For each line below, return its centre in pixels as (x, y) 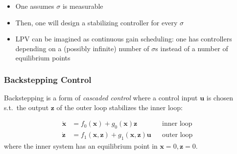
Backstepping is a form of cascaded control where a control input (101, 98)
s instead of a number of (192, 48)
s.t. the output (26, 107)
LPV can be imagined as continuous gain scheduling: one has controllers (124, 39)
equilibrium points (43, 58)
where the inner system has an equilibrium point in (81, 146)
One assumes (35, 6)
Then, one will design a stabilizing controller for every (96, 22)
